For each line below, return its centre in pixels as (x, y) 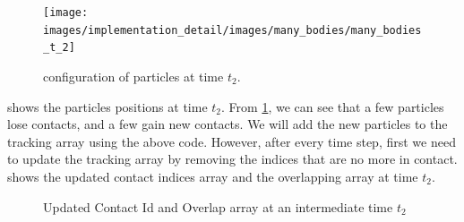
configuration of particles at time (133, 76)
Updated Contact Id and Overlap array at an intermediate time (218, 206)
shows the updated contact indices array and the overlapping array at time (213, 176)
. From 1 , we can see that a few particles (333, 106)
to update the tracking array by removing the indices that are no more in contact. (232, 159)
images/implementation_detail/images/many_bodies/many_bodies (232, 30)
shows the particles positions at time (107, 106)
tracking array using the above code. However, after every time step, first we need (232, 141)
